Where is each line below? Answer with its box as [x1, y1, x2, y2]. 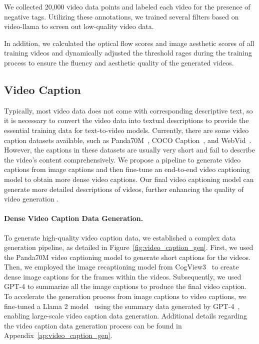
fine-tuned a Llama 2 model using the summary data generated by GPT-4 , [4, 300, 240, 311]
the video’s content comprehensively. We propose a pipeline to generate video [4, 154, 241, 164]
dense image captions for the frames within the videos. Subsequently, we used [4, 271, 241, 281]
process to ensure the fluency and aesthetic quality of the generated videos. [4, 57, 234, 67]
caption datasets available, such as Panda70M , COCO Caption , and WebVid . [4, 134, 251, 145]
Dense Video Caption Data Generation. [4, 213, 143, 223]
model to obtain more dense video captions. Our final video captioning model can [4, 173, 254, 184]
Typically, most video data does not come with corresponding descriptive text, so [4, 105, 253, 115]
